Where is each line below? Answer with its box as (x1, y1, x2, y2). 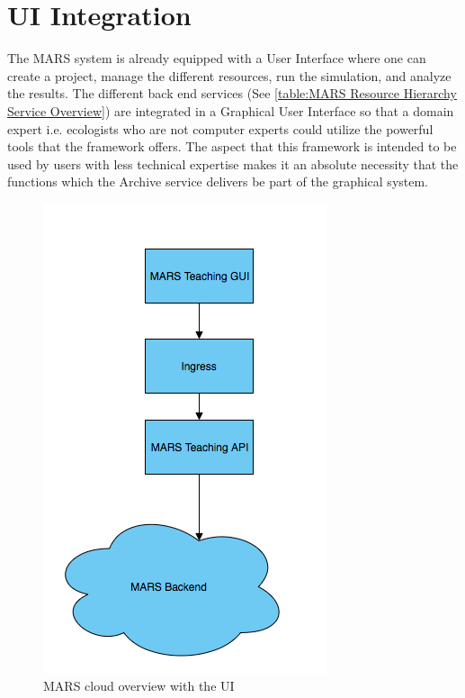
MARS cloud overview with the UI (43, 676, 235, 695)
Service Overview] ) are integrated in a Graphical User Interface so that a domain (7, 101, 454, 120)
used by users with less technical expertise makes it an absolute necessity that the (7, 154, 459, 173)
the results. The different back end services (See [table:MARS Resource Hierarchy (7, 84, 457, 103)
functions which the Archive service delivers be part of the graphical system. (7, 172, 429, 191)
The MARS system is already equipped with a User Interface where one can (7, 49, 426, 68)
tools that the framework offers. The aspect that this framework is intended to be (7, 137, 457, 156)
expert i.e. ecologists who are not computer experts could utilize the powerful (7, 119, 434, 138)
